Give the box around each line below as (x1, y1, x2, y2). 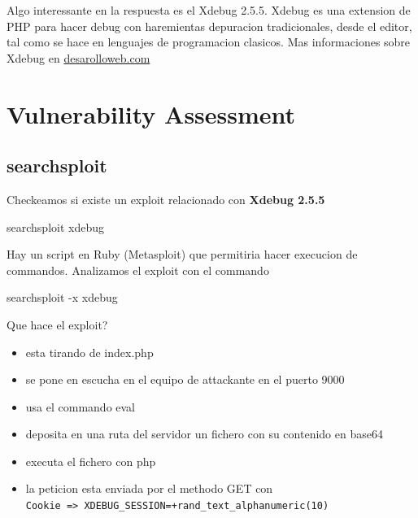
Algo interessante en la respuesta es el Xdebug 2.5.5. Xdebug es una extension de (7, 2, 411, 18)
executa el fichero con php (25, 452, 156, 469)
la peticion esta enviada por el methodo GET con (25, 480, 273, 497)
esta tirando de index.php (25, 343, 154, 360)
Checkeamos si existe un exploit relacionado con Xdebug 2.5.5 (7, 190, 325, 207)
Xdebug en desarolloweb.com (7, 49, 150, 66)
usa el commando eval (25, 398, 136, 415)
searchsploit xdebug (7, 218, 104, 235)
